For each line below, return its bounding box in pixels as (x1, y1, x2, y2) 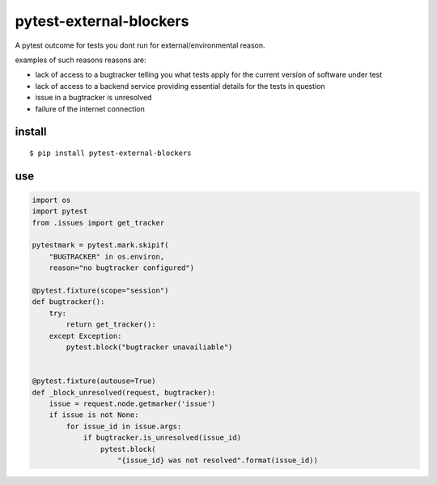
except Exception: (49, 331, 122, 340)
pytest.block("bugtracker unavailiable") (66, 342, 233, 352)
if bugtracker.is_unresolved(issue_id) (83, 433, 242, 442)
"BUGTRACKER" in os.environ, (49, 251, 165, 261)
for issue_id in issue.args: (66, 421, 182, 431)
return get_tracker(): (66, 320, 157, 329)
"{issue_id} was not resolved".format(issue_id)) (117, 455, 319, 465)
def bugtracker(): (32, 297, 105, 306)
